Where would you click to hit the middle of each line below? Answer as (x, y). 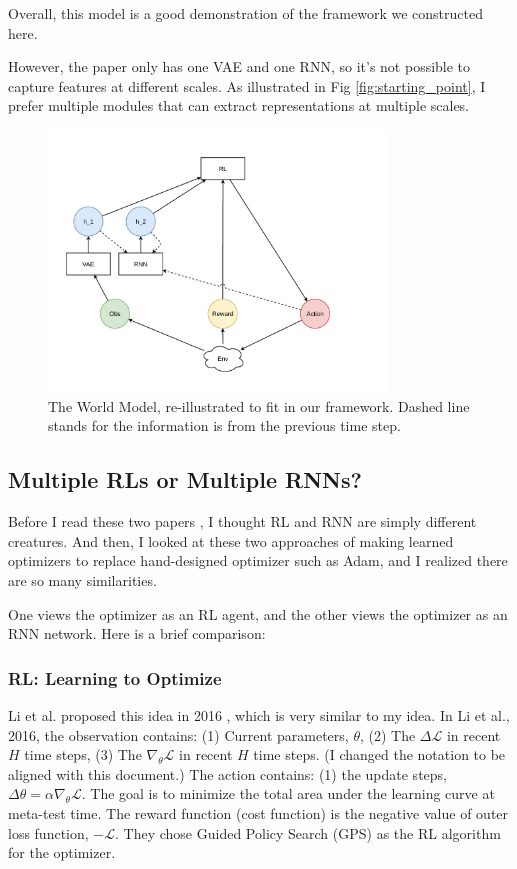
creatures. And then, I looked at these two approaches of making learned (231, 540)
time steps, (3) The (83, 754)
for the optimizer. (62, 852)
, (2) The (387, 734)
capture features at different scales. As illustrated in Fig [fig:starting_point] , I (247, 85)
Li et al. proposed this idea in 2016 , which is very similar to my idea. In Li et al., (259, 715)
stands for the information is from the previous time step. (224, 425)
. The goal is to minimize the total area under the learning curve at (288, 793)
